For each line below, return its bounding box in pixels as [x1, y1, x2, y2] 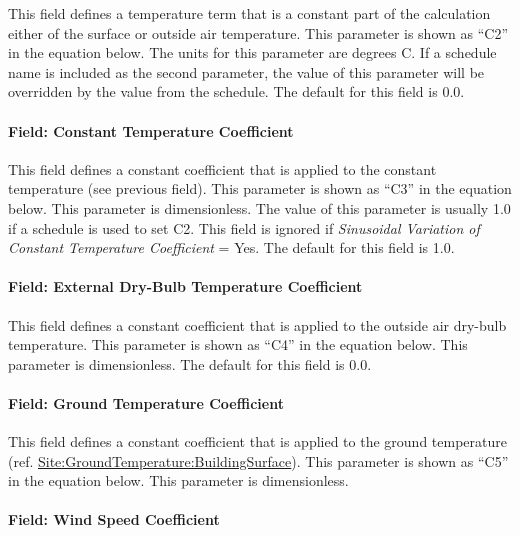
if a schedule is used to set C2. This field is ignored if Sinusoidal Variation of [8, 217, 480, 238]
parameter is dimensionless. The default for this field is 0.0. [8, 353, 372, 374]
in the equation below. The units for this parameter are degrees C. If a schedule [8, 42, 497, 63]
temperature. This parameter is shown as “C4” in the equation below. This [8, 334, 468, 355]
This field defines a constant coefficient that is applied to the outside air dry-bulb [8, 314, 507, 335]
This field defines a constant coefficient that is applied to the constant [8, 158, 437, 179]
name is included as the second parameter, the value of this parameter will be [8, 61, 485, 82]
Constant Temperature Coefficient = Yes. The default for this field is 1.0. [8, 237, 455, 258]
